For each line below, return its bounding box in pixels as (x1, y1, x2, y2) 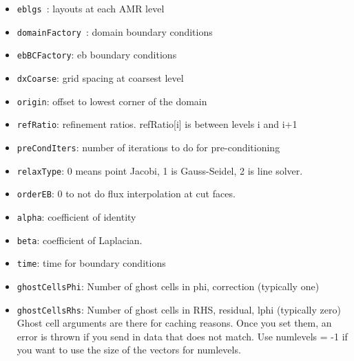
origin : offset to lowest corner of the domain (17, 94, 207, 108)
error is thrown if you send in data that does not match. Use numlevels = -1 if (17, 329, 348, 343)
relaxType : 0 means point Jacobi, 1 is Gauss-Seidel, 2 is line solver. (17, 163, 303, 177)
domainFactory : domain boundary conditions (17, 24, 213, 39)
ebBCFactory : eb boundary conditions (17, 47, 177, 62)
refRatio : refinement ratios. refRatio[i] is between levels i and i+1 (17, 117, 298, 131)
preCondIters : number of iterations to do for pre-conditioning (17, 140, 280, 154)
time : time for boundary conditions (17, 256, 166, 270)
